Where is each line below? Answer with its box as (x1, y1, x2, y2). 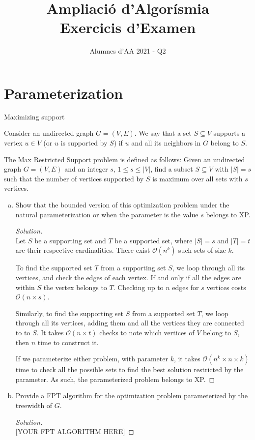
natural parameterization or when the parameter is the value (15, 209, 198, 219)
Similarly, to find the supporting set (15, 308, 124, 318)
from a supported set (132, 308, 195, 318)
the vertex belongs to (43, 282, 107, 292)
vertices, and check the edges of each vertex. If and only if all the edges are (15, 272, 241, 282)
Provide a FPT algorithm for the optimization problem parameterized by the (15, 390, 248, 401)
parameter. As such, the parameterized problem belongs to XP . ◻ (15, 374, 215, 384)
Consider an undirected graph (4, 128, 94, 138)
